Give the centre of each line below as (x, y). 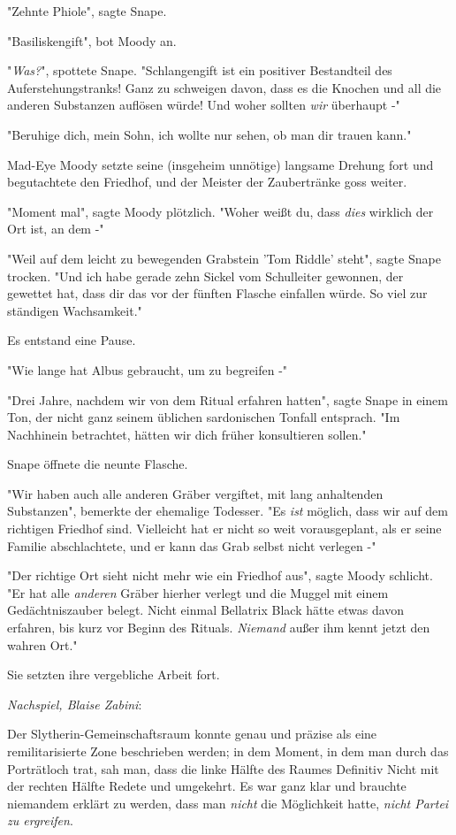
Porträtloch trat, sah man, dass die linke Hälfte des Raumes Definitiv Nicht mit (223, 768)
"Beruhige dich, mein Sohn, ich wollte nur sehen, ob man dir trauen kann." (209, 134)
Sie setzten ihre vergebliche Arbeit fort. (114, 674)
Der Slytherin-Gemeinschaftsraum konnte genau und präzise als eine (192, 734)
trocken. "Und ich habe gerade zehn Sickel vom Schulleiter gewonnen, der (205, 276)
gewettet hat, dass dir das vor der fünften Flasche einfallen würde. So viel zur (217, 293)
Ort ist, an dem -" (56, 229)
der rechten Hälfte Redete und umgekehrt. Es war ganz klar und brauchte (207, 786)
